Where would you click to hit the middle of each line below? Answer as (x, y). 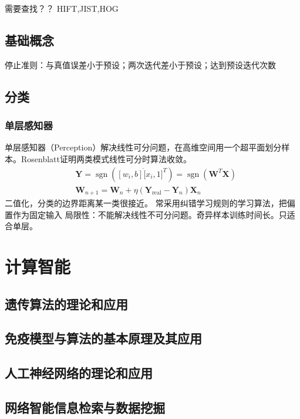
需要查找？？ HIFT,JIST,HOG (62, 8)
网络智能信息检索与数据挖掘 (85, 407)
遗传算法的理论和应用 (66, 304)
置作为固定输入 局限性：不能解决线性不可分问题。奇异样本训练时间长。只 (146, 214)
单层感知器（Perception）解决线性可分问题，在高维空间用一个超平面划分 (143, 147)
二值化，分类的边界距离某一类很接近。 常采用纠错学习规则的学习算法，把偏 (150, 203)
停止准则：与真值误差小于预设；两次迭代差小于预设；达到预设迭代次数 (140, 64)
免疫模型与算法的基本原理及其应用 (103, 338)
